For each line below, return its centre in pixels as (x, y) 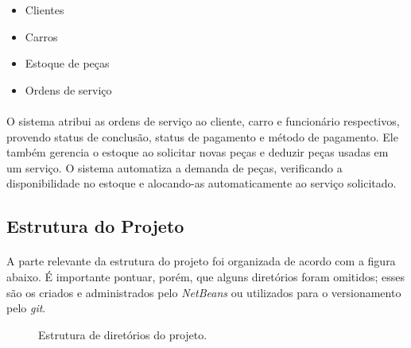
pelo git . (26, 308)
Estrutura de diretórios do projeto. (123, 334)
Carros (41, 36)
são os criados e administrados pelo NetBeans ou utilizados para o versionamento (204, 292)
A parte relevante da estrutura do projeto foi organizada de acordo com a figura (201, 261)
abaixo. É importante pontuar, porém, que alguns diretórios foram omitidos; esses (206, 276)
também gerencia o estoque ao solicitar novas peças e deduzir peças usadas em (198, 152)
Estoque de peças (67, 63)
